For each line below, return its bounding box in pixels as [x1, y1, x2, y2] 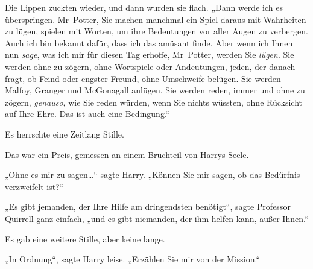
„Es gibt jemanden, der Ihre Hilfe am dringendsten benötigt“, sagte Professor [5, 200, 291, 213]
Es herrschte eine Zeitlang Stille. [5, 127, 124, 140]
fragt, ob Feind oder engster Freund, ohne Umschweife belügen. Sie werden [5, 72, 281, 84]
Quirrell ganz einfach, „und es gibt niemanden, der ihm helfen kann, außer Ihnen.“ [5, 212, 309, 224]
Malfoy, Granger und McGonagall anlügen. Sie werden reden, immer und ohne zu [5, 84, 305, 97]
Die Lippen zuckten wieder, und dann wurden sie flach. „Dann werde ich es [5, 1, 283, 13]
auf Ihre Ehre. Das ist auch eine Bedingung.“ [5, 107, 170, 120]
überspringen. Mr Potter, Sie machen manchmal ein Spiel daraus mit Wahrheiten [5, 13, 306, 25]
